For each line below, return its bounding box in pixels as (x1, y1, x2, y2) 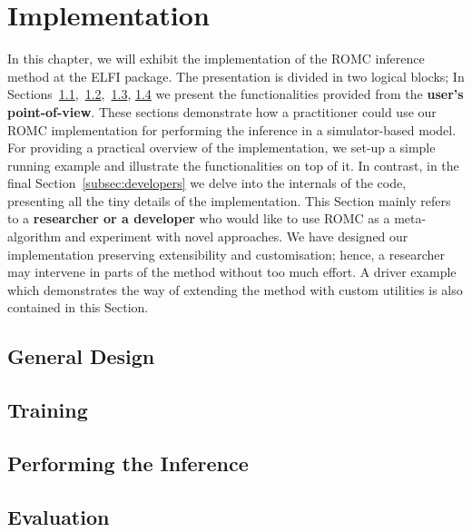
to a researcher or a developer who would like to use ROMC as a (7, 209, 390, 228)
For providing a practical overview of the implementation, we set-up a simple (7, 138, 436, 157)
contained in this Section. (7, 298, 149, 317)
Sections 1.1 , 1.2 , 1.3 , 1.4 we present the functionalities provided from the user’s (7, 84, 464, 103)
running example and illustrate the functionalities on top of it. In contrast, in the (7, 155, 459, 174)
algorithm (7, 227, 62, 246)
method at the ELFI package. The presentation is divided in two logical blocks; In (7, 66, 465, 85)
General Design (7, 342, 155, 370)
